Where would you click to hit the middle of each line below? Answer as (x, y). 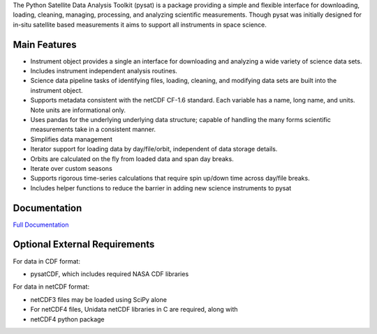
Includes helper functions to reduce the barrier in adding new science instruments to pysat (161, 188)
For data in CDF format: (46, 261)
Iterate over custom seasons (72, 168)
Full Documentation (41, 225)
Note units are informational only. (78, 110)
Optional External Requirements (84, 244)
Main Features (45, 44)
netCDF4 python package (67, 319)
